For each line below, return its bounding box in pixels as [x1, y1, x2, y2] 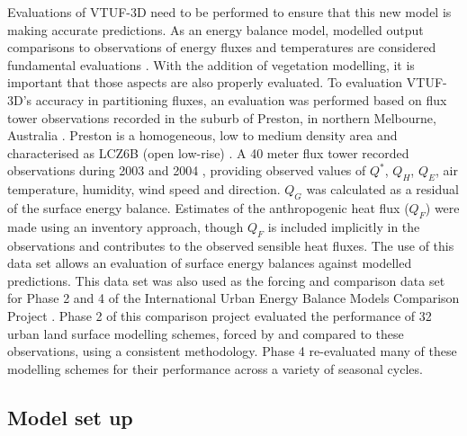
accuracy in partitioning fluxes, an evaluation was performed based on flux [35, 90, 447, 109]
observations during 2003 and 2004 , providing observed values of [7, 161, 366, 180]
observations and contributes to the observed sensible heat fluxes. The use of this [7, 236, 454, 254]
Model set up [7, 403, 133, 431]
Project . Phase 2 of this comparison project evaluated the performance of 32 [7, 306, 432, 325]
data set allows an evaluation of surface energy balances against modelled [7, 254, 412, 272]
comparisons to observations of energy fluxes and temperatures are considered [7, 38, 436, 57]
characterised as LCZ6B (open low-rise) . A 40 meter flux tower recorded [7, 143, 409, 162]
